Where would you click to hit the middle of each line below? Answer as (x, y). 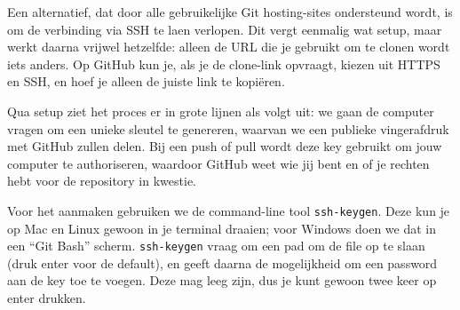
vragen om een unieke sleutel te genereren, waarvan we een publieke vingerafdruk (228, 128)
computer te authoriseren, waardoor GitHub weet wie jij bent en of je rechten (218, 163)
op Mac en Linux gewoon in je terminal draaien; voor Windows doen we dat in (222, 228)
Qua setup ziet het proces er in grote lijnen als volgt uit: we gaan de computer (221, 111)
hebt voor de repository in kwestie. (102, 181)
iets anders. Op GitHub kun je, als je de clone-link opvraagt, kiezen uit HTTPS (224, 64)
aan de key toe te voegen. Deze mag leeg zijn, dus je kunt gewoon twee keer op (222, 280)
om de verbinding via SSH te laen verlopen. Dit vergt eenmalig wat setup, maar (225, 29)
